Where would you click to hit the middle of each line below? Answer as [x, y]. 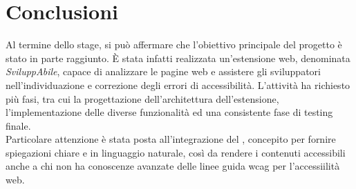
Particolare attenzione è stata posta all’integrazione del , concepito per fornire [171, 139]
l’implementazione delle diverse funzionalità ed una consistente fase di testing [169, 112]
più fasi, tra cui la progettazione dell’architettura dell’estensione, [142, 98]
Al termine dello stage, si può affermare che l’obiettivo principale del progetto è [174, 44]
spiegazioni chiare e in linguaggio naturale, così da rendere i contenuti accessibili [176, 152]
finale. [18, 125]
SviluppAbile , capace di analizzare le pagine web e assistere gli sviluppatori [163, 71]
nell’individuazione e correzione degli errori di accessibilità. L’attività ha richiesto [178, 84]
